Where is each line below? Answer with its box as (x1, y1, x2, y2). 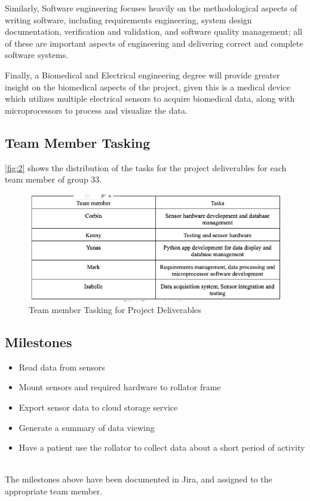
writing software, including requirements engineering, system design (5, 13, 252, 26)
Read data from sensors (19, 360, 105, 373)
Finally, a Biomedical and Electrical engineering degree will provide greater (5, 68, 280, 81)
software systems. (5, 48, 69, 61)
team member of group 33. (5, 173, 102, 186)
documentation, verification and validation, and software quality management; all (5, 25, 302, 38)
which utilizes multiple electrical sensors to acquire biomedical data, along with (5, 92, 295, 105)
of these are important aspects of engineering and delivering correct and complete (5, 37, 303, 49)
